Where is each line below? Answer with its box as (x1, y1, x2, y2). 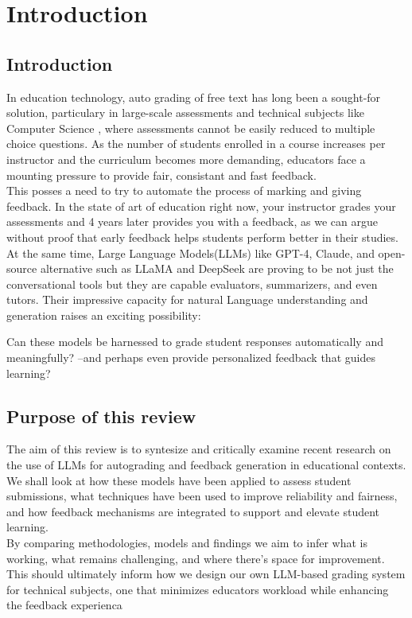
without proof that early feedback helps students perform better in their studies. (6, 228, 398, 245)
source (6, 260, 37, 277)
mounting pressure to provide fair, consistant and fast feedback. (6, 166, 317, 183)
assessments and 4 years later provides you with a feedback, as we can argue (6, 213, 378, 230)
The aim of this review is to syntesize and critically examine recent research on (6, 441, 391, 457)
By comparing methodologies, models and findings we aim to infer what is (6, 534, 368, 551)
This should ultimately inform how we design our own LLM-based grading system (6, 566, 406, 582)
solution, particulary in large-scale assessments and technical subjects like (6, 104, 364, 121)
